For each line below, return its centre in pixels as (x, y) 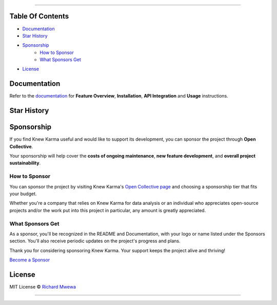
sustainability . (25, 163)
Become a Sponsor (30, 260)
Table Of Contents (39, 16)
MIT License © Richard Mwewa (43, 287)
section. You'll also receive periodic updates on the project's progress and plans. (95, 241)
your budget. (23, 194)
